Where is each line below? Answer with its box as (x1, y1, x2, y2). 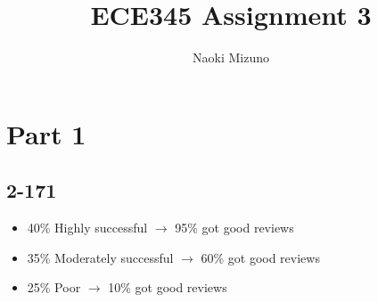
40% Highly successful (27, 218, 148, 237)
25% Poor (27, 278, 81, 297)
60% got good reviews (201, 248, 320, 266)
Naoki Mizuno (193, 48, 269, 67)
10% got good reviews (108, 278, 227, 297)
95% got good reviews (175, 218, 294, 237)
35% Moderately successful (27, 248, 174, 266)
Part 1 (6, 115, 86, 151)
